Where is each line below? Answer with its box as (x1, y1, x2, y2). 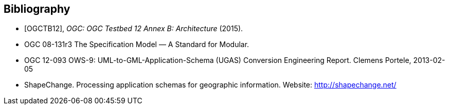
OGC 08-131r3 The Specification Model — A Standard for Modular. (24, 40, 249, 49)
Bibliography (4, 3, 70, 15)
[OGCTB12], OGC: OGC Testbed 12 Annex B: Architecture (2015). (24, 24, 243, 33)
